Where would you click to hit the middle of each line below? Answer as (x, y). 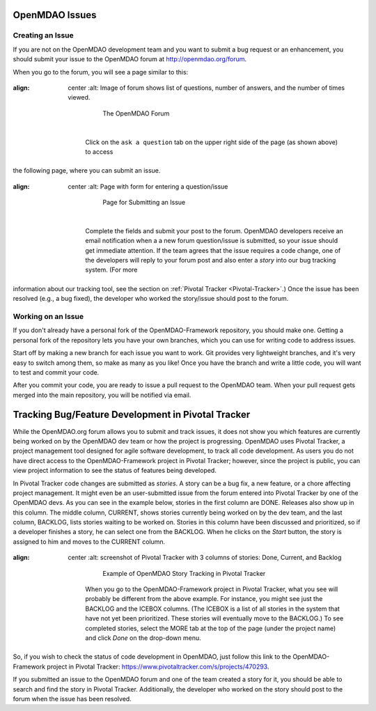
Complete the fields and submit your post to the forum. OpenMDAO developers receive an (214, 231)
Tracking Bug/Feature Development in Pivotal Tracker (132, 415)
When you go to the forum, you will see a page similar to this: (101, 72)
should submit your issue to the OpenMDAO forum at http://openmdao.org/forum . (130, 59)
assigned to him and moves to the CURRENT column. (89, 541)
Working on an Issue (48, 316)
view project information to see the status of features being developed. (115, 471)
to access (99, 151)
